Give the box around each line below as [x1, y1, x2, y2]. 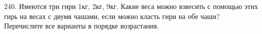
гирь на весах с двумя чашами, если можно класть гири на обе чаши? [4, 10, 220, 21]
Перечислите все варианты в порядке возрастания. [4, 20, 159, 31]
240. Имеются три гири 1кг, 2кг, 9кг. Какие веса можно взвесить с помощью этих [4, 1, 258, 11]
